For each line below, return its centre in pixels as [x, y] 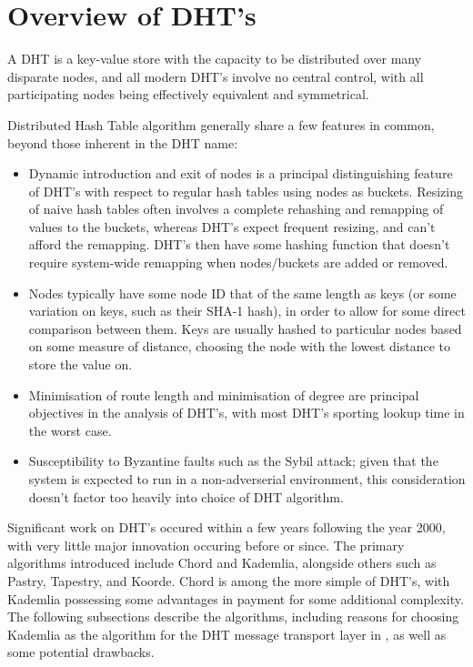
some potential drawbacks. [81, 652]
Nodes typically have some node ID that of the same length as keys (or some [242, 293]
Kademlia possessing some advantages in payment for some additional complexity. [236, 598]
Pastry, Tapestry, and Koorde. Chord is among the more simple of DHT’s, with [229, 580]
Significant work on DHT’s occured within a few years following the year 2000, [226, 527]
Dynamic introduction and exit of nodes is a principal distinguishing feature [241, 173]
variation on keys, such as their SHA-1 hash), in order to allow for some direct [247, 311]
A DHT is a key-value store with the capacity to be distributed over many [215, 59]
